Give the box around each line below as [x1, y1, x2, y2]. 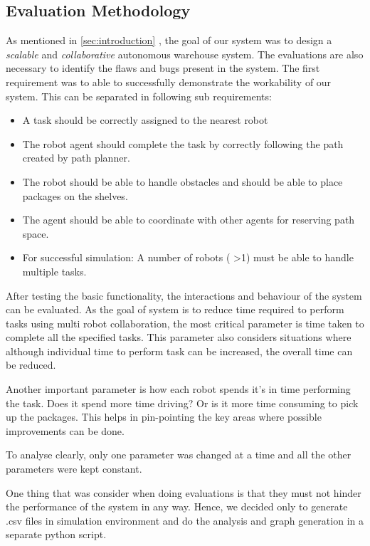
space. [22, 226, 49, 241]
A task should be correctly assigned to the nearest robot [22, 112, 268, 127]
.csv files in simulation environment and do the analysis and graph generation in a [6, 513, 364, 527]
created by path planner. [22, 150, 130, 165]
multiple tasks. [22, 263, 87, 278]
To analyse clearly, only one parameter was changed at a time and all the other [6, 447, 351, 462]
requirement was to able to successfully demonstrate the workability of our [6, 74, 332, 89]
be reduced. [6, 357, 56, 372]
